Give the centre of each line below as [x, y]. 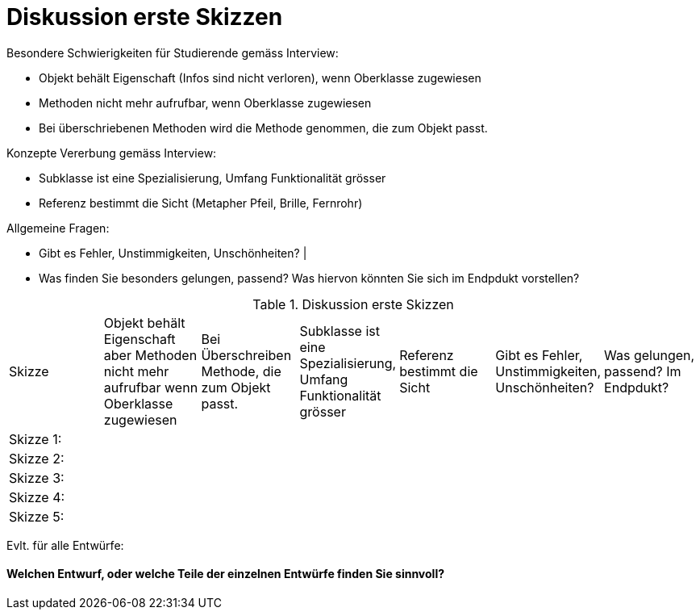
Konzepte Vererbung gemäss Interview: [112, 153]
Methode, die [241, 371]
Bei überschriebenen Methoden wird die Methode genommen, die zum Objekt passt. [263, 128]
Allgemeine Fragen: [58, 228]
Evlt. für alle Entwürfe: [65, 545]
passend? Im [643, 371]
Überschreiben [246, 355]
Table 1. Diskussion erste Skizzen [353, 304]
